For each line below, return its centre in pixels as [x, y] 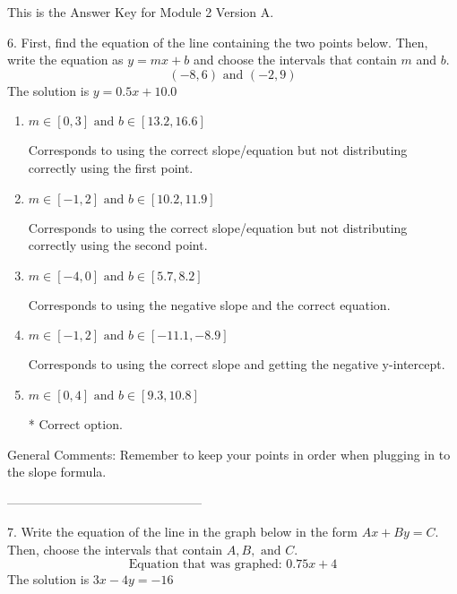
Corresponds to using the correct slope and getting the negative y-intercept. [237, 364]
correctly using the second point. [118, 245]
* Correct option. [75, 423]
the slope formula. [57, 472]
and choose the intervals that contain [295, 60]
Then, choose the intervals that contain [115, 549]
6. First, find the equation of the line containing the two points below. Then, [218, 42]
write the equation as [65, 60]
